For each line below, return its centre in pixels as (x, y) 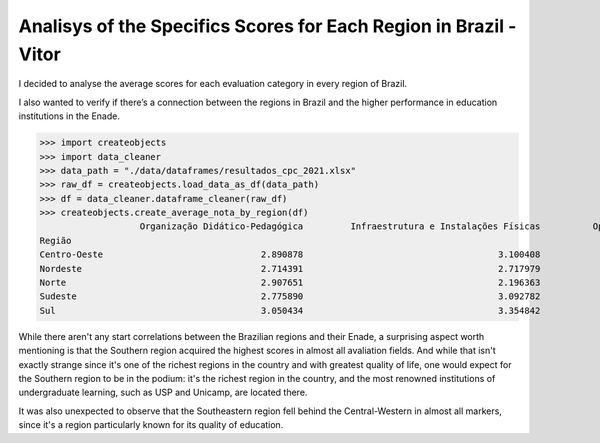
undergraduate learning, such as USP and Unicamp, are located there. (163, 392)
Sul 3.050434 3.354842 (290, 310)
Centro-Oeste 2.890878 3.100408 (290, 254)
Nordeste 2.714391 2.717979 (290, 268)
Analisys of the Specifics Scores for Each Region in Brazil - (267, 26)
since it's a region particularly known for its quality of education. (151, 425)
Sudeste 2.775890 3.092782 (290, 296)
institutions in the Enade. (69, 116)
